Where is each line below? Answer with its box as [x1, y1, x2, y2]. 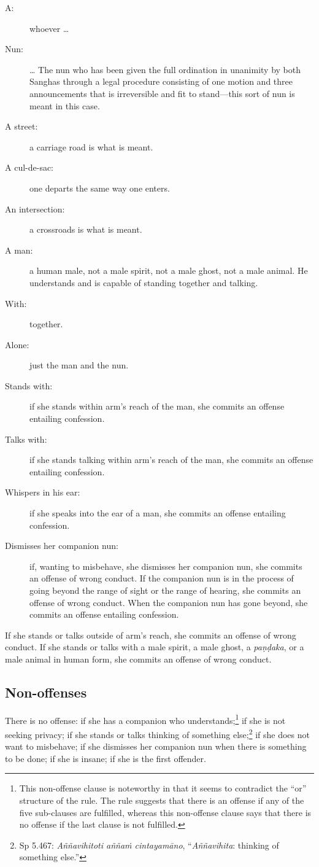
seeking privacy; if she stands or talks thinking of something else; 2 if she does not [5, 726, 310, 741]
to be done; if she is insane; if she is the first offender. [5, 752, 206, 764]
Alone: [5, 338, 29, 351]
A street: [5, 120, 38, 133]
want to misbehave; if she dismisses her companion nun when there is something [5, 740, 307, 753]
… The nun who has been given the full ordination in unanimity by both [29, 63, 301, 76]
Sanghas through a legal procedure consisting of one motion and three [29, 75, 293, 88]
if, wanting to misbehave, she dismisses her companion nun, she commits [29, 559, 302, 572]
